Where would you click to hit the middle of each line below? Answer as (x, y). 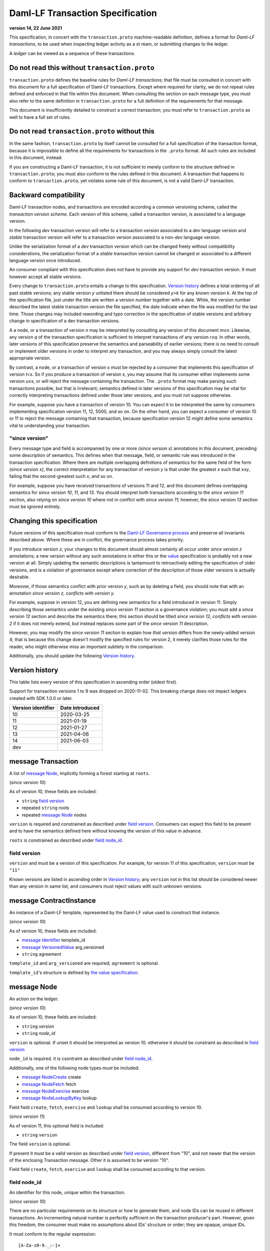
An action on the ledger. (34, 999)
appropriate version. (30, 358)
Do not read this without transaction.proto (82, 68)
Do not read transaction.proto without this (82, 131)
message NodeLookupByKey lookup (59, 1098)
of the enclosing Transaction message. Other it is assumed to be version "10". (89, 1160)
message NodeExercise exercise (55, 1091)
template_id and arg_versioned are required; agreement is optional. (84, 963)
